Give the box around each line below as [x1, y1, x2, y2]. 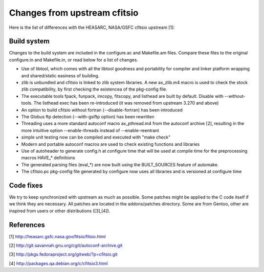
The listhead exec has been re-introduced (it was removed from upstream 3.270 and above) [33, 100, 219, 106]
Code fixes [9, 181, 43, 189]
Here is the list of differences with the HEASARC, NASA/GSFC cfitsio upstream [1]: [9, 24, 175, 30]
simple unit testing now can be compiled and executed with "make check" [21, 135, 171, 140]
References [9, 221, 45, 229]
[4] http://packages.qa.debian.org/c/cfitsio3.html [9, 260, 108, 266]
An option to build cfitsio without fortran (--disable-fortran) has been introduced [21, 107, 183, 113]
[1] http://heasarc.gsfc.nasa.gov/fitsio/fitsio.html [9, 233, 106, 239]
